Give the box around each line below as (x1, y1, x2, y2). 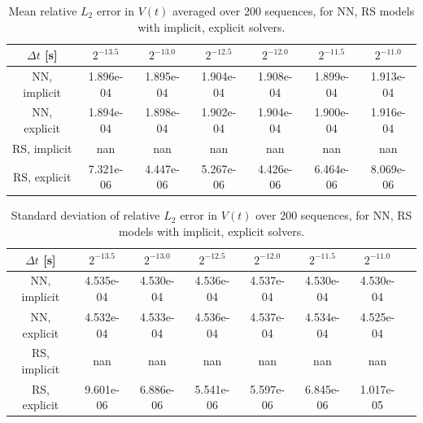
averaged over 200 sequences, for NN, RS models (172, 2, 415, 19)
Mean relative (8, 2, 77, 19)
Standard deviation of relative (11, 207, 160, 224)
